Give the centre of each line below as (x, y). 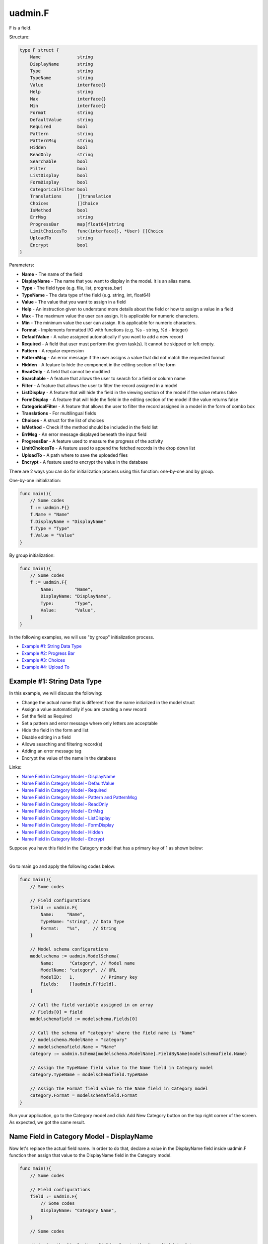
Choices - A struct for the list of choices (63, 420)
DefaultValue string (62, 120)
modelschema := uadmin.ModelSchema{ (74, 956)
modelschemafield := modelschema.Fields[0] (84, 1019)
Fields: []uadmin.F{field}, (78, 984)
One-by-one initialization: (35, 480)
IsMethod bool (59, 210)
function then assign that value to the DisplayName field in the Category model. (90, 1155)
